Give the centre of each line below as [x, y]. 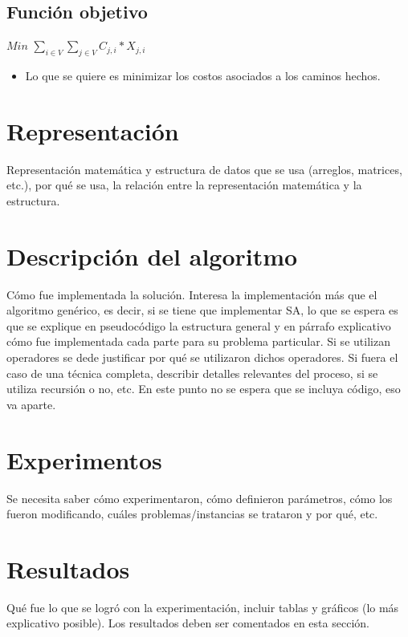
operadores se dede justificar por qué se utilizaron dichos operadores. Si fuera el [202, 357]
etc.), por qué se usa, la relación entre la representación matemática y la [184, 185]
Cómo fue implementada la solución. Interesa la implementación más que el [192, 294]
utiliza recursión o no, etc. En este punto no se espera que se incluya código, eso [204, 389]
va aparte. [31, 404]
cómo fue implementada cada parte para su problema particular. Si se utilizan [198, 341]
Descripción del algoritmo [152, 256]
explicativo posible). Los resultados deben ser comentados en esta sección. [188, 623]
